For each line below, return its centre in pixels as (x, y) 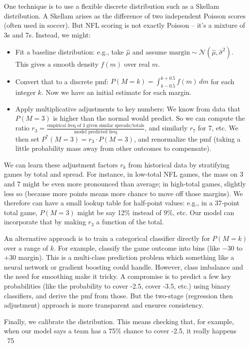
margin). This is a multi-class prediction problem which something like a (126, 257)
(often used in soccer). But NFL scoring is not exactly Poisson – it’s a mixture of (125, 25)
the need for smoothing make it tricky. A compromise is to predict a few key (118, 276)
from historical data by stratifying (179, 164)
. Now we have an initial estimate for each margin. (117, 92)
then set (27, 138)
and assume (150, 52)
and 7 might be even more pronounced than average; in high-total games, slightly (125, 184)
